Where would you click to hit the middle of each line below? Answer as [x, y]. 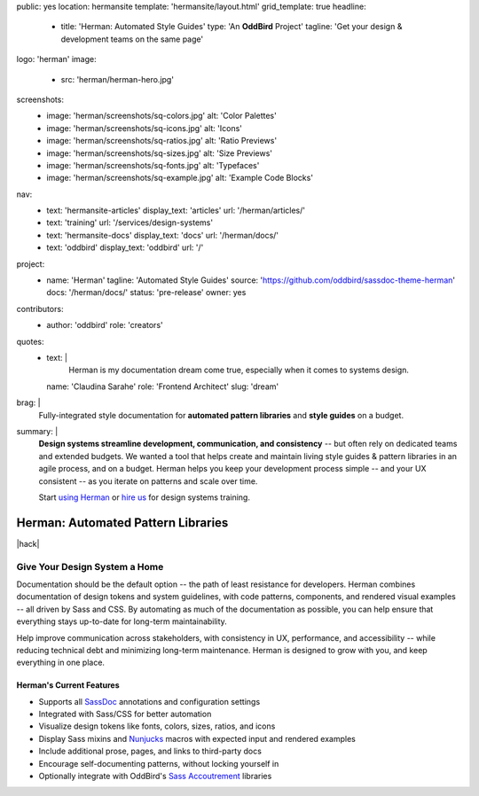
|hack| [28, 543]
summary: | [37, 431]
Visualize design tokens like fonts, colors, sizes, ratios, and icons [157, 726]
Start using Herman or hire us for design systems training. [144, 497]
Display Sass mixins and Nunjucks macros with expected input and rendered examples [197, 738]
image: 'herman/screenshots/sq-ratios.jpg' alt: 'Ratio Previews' [162, 141]
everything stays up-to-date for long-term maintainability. [122, 621]
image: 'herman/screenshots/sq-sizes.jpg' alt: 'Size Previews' [160, 153]
